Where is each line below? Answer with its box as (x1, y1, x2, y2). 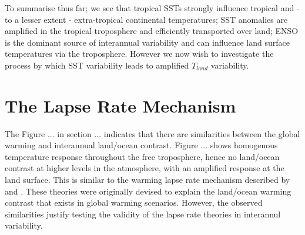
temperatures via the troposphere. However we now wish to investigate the (5, 47, 274, 60)
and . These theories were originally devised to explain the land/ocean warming (5, 185, 291, 197)
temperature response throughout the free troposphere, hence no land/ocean (5, 150, 280, 162)
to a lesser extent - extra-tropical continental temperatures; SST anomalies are (5, 13, 288, 25)
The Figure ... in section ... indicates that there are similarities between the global (5, 127, 300, 139)
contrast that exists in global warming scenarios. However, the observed (5, 196, 263, 209)
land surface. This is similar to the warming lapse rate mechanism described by (5, 173, 290, 186)
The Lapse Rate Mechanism (5, 93, 236, 117)
